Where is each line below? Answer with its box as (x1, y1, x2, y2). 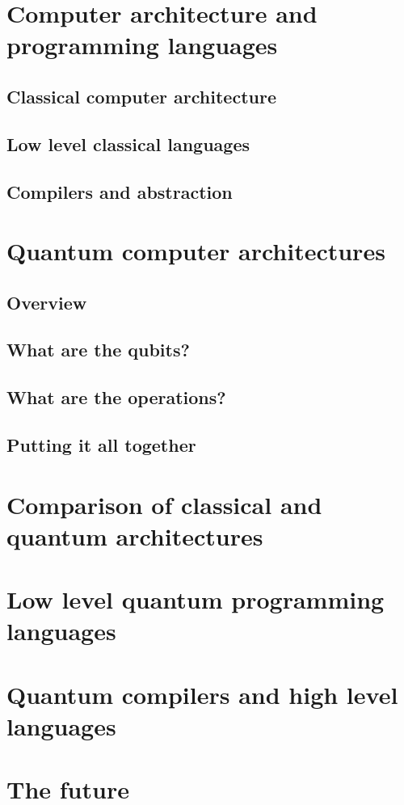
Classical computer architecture (6, 83, 276, 108)
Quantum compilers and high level (6, 677, 398, 710)
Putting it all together (6, 432, 196, 457)
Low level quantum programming (6, 583, 385, 616)
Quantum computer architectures (6, 234, 385, 268)
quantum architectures (6, 519, 263, 552)
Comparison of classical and (6, 487, 322, 521)
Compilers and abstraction (6, 179, 233, 204)
